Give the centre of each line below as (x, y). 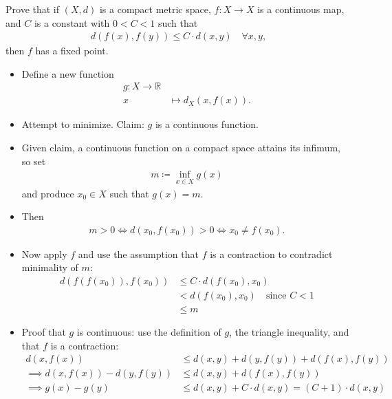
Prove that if (33, 9)
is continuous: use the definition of (149, 332)
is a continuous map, (301, 9)
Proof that (44, 332)
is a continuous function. (207, 124)
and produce (48, 193)
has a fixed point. (72, 51)
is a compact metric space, (155, 9)
